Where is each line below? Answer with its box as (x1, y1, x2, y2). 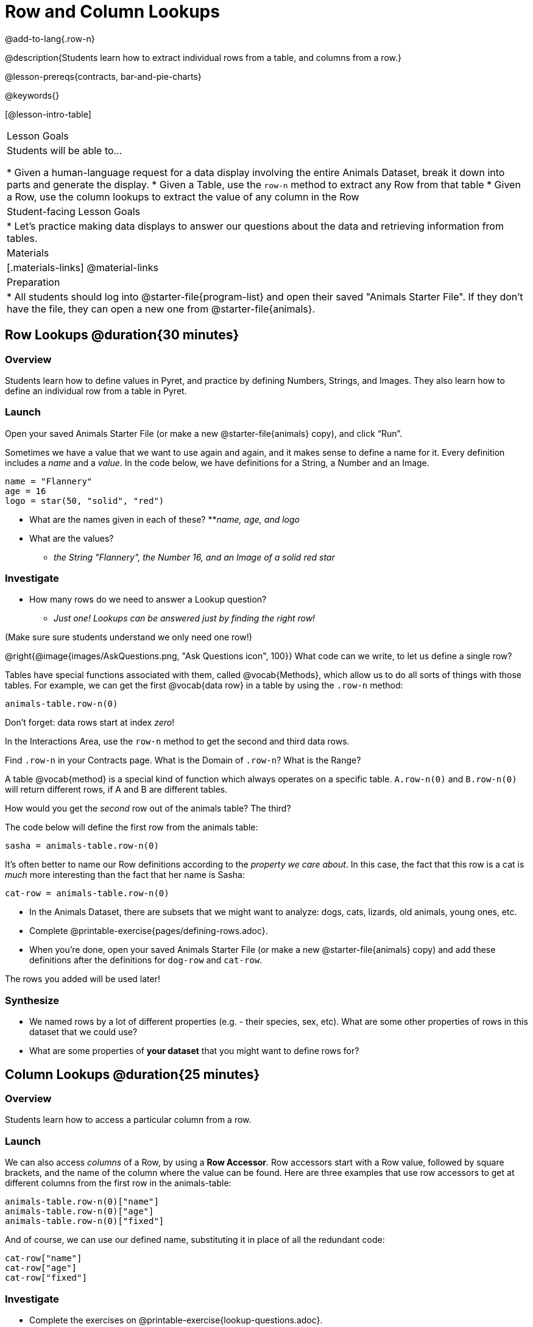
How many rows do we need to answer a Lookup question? (29, 594, 267, 605)
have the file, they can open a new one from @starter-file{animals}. (7, 302, 316, 315)
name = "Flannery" (5, 476, 93, 486)
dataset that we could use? (29, 1027, 138, 1038)
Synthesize (5, 994, 60, 1007)
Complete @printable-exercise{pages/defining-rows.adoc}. (29, 925, 268, 936)
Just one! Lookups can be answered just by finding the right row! (54, 613, 316, 624)
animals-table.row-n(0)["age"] (5, 1206, 154, 1217)
